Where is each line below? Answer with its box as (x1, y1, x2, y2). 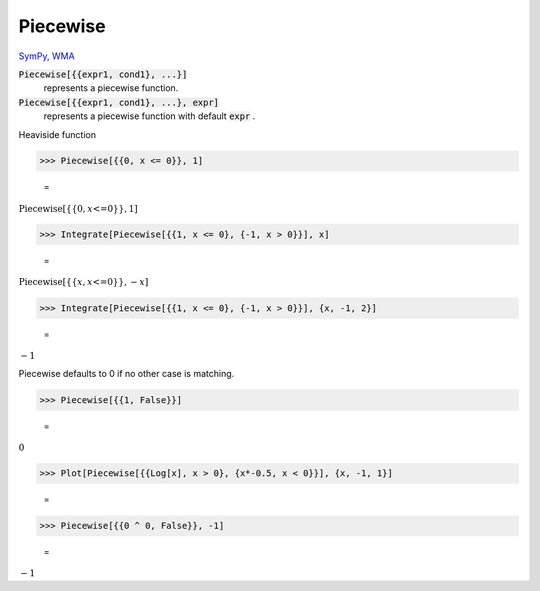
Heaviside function (18, 128, 97, 140)
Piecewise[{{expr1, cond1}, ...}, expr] (18, 96, 220, 108)
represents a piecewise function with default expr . (43, 110, 256, 122)
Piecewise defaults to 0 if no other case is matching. (18, 367, 235, 379)
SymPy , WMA (18, 50, 75, 62)
